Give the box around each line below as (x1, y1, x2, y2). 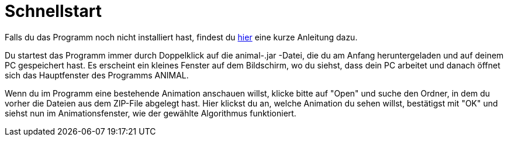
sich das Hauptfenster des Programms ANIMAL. (5, 70, 189, 80)
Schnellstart (5, 1, 102, 21)
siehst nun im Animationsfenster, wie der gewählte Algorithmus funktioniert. (5, 108, 296, 118)
